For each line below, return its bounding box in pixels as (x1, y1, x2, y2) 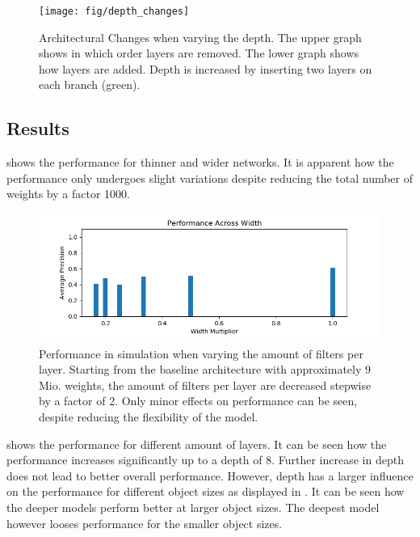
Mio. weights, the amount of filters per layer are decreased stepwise (39, 376, 372, 393)
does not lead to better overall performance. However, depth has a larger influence (6, 467, 414, 484)
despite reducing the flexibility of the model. (39, 408, 258, 425)
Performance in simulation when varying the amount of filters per (39, 345, 363, 362)
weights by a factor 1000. (6, 185, 130, 202)
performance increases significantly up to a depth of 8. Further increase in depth (6, 451, 404, 468)
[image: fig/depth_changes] (39, 6, 190, 17)
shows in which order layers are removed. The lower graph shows (39, 44, 359, 61)
